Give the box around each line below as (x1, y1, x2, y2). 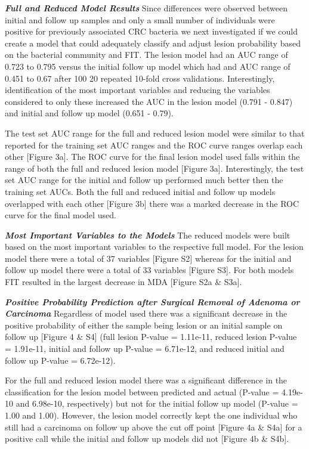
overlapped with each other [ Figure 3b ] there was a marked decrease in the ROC (5, 197, 299, 209)
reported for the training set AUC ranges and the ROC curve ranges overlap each (5, 138, 303, 151)
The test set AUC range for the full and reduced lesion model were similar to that (5, 126, 305, 139)
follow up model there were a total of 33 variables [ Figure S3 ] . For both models (5, 264, 294, 276)
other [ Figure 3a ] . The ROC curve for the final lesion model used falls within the (5, 150, 300, 163)
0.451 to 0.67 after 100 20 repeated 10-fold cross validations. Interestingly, (5, 72, 275, 84)
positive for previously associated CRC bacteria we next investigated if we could (5, 25, 298, 38)
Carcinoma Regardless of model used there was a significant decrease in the (5, 307, 288, 320)
